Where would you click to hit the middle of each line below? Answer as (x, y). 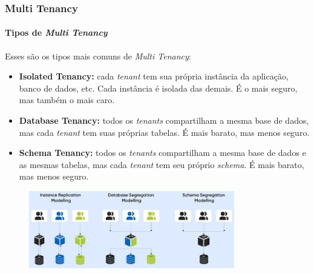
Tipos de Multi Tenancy (56, 32)
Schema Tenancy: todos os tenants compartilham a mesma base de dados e (162, 153)
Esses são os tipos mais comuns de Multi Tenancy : (98, 56)
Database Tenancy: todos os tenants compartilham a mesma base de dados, (164, 120)
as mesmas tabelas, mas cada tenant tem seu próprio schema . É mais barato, (162, 164)
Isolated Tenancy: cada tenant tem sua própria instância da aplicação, (154, 76)
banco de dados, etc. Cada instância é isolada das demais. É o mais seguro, (158, 88)
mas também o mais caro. (67, 100)
